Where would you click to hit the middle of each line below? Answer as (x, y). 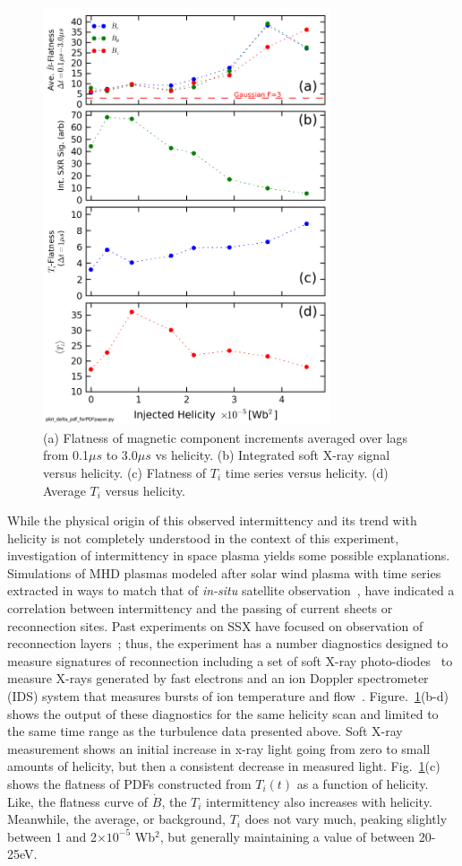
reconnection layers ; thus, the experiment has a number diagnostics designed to (228, 643)
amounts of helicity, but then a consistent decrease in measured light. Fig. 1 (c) (224, 766)
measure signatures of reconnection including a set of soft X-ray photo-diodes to (230, 660)
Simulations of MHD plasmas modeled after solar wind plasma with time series (224, 572)
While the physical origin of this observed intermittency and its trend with (212, 520)
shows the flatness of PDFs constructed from (129, 784)
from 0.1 (66, 455)
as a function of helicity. (363, 784)
